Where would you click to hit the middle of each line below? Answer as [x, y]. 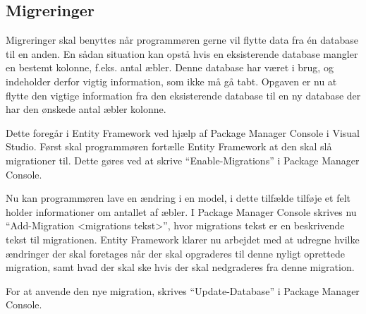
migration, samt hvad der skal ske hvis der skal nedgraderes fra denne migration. [180, 267]
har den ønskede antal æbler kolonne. [86, 109]
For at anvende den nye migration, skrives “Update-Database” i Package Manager [183, 290]
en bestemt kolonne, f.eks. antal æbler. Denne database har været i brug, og [170, 67]
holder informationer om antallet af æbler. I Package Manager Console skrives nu [181, 211]
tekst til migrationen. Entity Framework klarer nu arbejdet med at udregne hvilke [183, 239]
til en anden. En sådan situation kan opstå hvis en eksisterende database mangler [182, 53]
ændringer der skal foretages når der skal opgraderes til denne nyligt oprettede [175, 253]
